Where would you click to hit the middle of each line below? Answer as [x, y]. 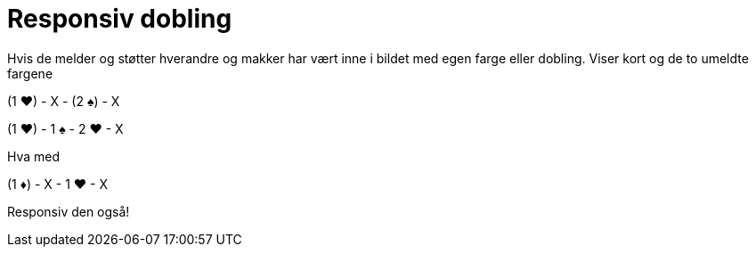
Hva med [34, 156]
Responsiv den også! [69, 211]
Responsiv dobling [120, 19]
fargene [30, 73]
